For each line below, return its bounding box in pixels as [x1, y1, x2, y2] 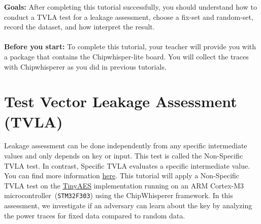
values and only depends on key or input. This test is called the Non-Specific [4, 150, 243, 161]
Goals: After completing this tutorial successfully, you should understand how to [4, 2, 257, 12]
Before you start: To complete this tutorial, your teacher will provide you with [4, 41, 256, 52]
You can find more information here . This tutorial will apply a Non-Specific [4, 170, 240, 181]
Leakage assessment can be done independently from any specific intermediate [4, 140, 247, 151]
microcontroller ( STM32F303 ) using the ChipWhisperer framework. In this [4, 190, 233, 201]
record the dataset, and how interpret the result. [4, 21, 155, 32]
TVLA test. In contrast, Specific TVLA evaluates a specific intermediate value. [4, 160, 250, 171]
